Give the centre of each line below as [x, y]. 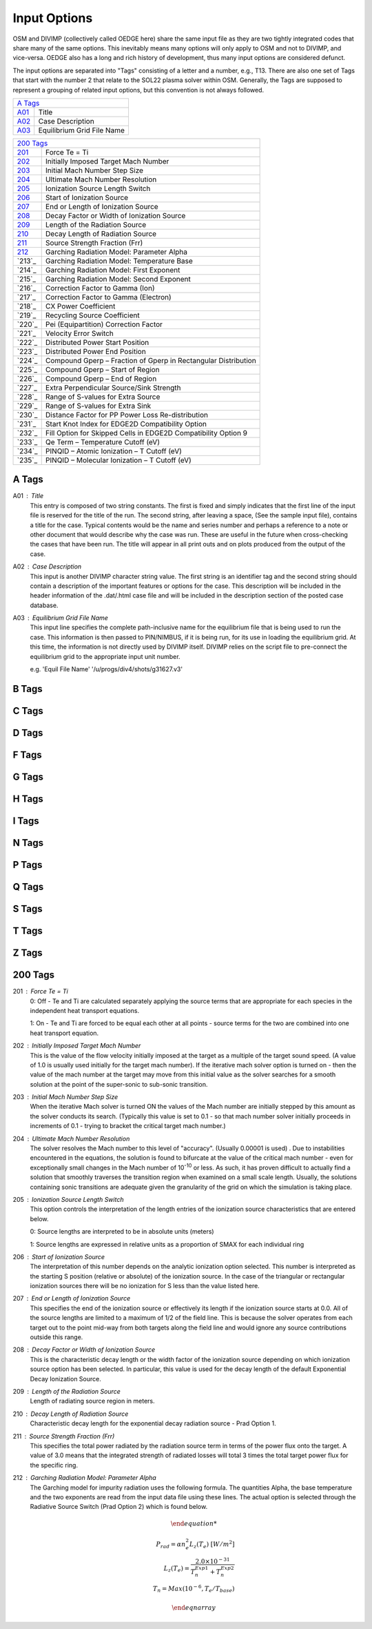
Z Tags [28, 953]
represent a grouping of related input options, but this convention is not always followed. [138, 90]
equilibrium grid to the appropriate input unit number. [105, 656]
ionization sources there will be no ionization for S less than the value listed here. [145, 1286]
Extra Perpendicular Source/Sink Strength [113, 388]
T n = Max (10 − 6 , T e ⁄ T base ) [194, 1589]
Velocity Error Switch [79, 333]
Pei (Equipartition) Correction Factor [104, 324]
